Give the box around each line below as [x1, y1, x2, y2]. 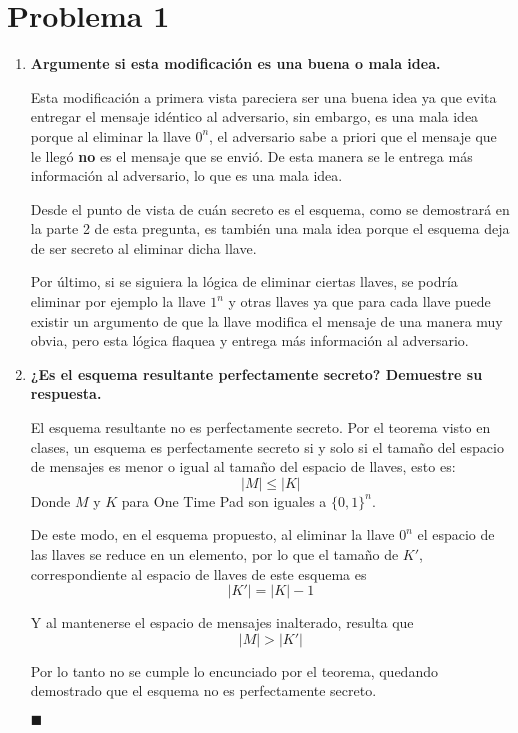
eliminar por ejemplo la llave [30, 291, 206, 312]
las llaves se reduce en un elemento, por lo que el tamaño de [30, 544, 399, 564]
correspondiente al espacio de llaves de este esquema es [30, 563, 367, 584]
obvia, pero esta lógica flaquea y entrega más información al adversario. [30, 330, 469, 351]
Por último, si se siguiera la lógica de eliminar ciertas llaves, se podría [30, 271, 458, 292]
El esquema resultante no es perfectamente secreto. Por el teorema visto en [30, 417, 491, 438]
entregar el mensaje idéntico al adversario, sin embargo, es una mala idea [30, 106, 479, 127]
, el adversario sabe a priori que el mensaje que [209, 125, 497, 146]
